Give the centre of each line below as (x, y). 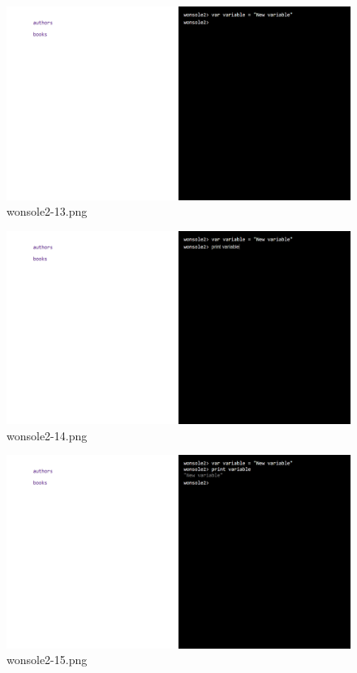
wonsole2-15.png (47, 660)
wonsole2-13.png (47, 211)
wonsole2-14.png (47, 435)
